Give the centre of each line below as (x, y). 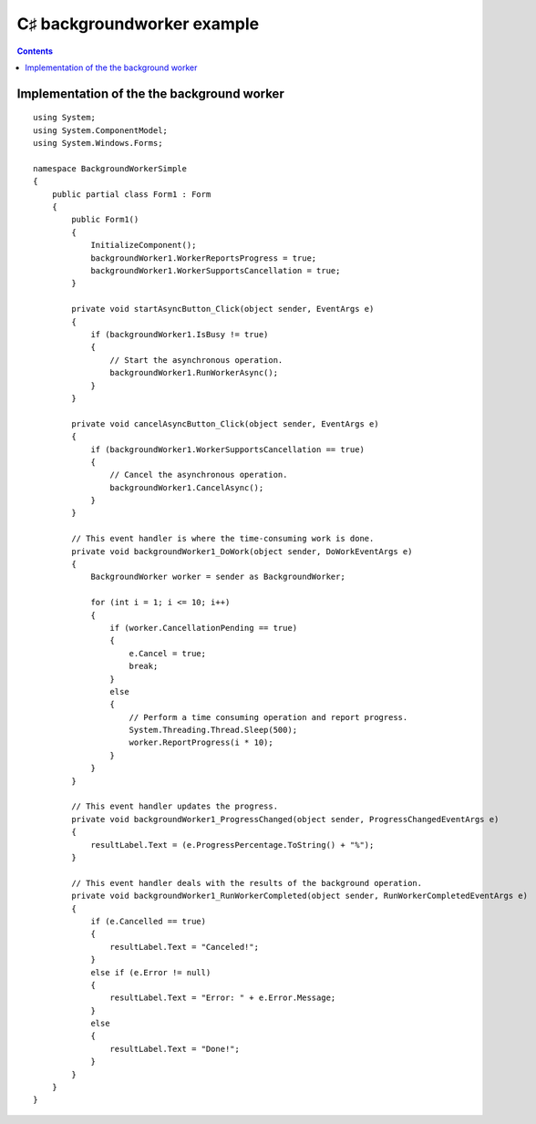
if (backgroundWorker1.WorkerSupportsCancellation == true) (227, 449)
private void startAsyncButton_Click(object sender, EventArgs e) (223, 309)
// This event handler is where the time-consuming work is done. (223, 539)
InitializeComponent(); (144, 245)
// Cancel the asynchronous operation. (199, 475)
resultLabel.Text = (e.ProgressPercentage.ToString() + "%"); (232, 845)
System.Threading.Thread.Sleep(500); (213, 730)
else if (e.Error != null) (151, 972)
